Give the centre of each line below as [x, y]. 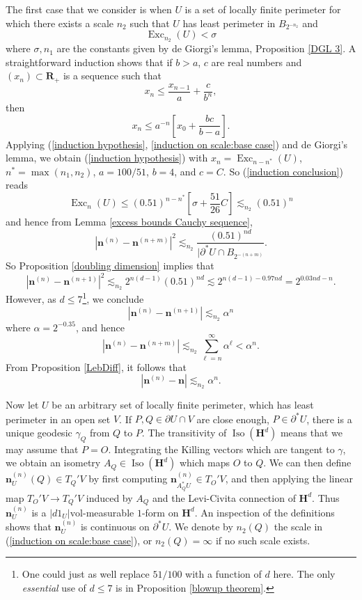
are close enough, [233, 419]
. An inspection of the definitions [265, 512]
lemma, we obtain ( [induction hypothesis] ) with [107, 158]
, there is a [329, 419]
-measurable [109, 512]
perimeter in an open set [58, 419]
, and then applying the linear [289, 479]
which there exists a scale [60, 23]
